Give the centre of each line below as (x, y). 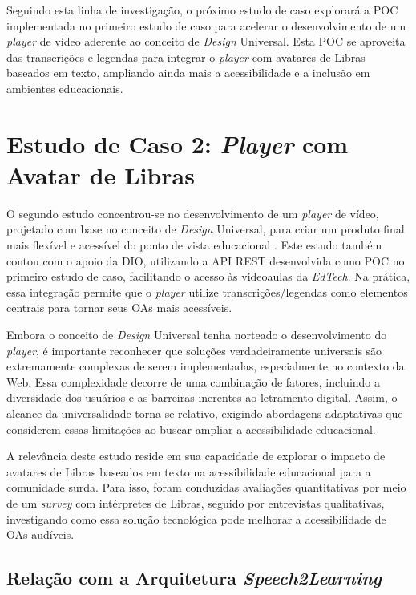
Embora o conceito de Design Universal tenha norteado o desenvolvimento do (197, 335)
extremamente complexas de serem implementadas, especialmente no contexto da (206, 366)
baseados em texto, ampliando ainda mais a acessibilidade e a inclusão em (188, 73)
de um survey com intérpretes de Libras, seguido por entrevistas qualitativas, (196, 502)
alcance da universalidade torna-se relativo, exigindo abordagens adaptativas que (205, 413)
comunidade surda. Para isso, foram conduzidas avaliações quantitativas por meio (206, 487)
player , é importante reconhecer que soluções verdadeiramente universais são (194, 350)
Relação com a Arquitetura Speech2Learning (194, 578)
